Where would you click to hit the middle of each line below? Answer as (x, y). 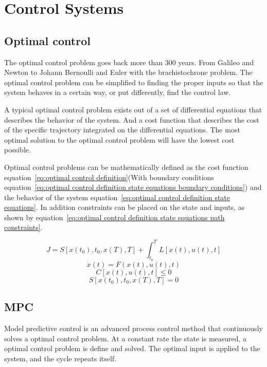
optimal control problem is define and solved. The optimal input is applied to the (132, 348)
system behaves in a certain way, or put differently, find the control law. (118, 92)
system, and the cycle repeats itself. (60, 358)
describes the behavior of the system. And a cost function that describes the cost (132, 119)
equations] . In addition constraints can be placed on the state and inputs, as (124, 207)
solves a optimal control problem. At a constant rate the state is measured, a (126, 338)
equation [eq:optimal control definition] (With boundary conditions (109, 177)
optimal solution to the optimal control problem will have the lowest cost (119, 139)
